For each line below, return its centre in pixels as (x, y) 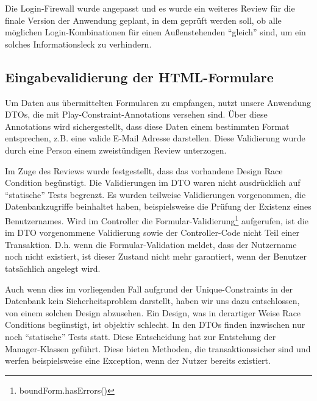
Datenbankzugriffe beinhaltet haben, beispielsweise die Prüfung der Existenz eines (158, 206)
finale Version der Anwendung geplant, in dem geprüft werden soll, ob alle (143, 20)
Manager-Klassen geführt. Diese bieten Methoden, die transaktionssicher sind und (158, 348)
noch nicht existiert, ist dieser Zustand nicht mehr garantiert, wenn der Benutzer (156, 256)
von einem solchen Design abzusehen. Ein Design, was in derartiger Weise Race (153, 312)
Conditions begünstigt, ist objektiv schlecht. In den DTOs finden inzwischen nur (155, 325)
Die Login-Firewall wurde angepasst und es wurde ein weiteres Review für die (150, 8)
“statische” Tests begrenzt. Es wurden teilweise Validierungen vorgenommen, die (155, 194)
